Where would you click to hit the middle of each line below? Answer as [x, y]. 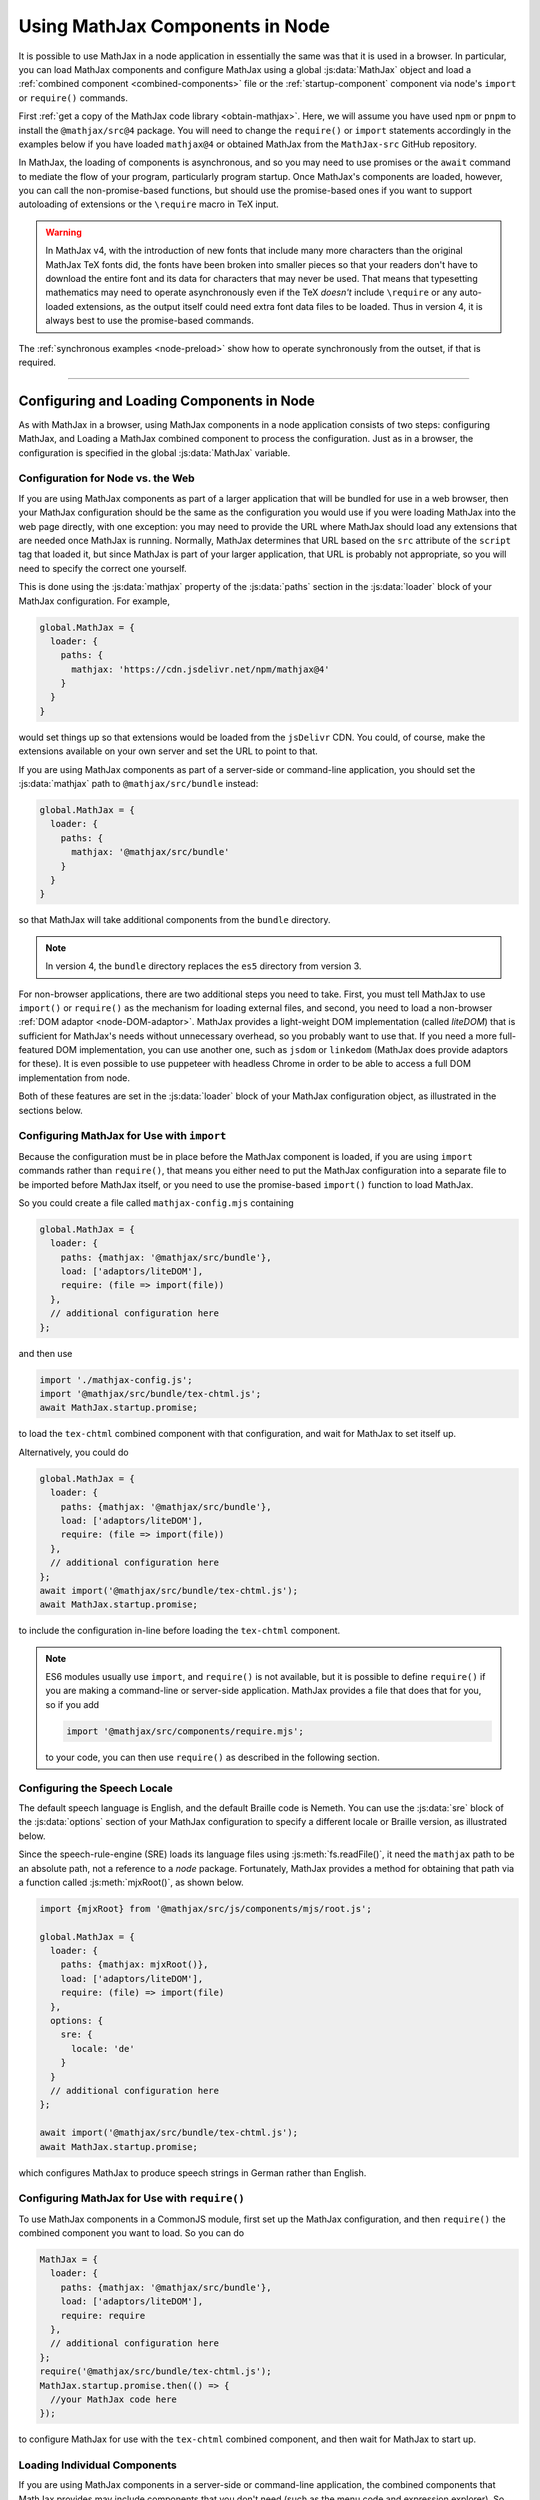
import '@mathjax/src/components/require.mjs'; [185, 1731]
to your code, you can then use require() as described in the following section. [212, 1757]
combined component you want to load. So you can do [131, 2233]
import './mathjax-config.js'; [116, 1379]
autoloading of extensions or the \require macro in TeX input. [148, 204]
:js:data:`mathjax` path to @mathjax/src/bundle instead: [138, 784]
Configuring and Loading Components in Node [166, 400]
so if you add [72, 1704]
